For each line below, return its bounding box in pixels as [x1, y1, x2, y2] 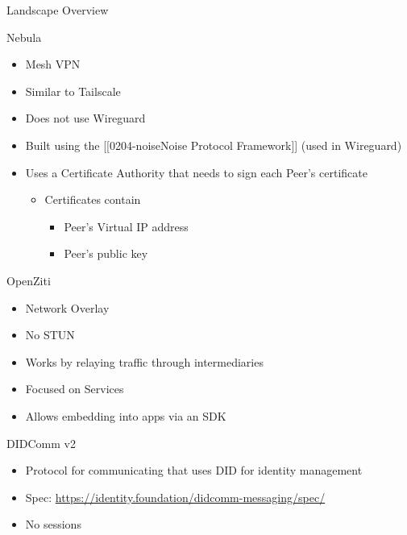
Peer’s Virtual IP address [64, 218, 189, 234]
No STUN [25, 326, 75, 343]
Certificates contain [44, 191, 141, 208]
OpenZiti [6, 272, 51, 288]
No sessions [25, 516, 81, 533]
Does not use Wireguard [25, 110, 146, 126]
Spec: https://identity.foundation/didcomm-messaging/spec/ [25, 488, 326, 505]
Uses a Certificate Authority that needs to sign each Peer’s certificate [25, 164, 368, 180]
